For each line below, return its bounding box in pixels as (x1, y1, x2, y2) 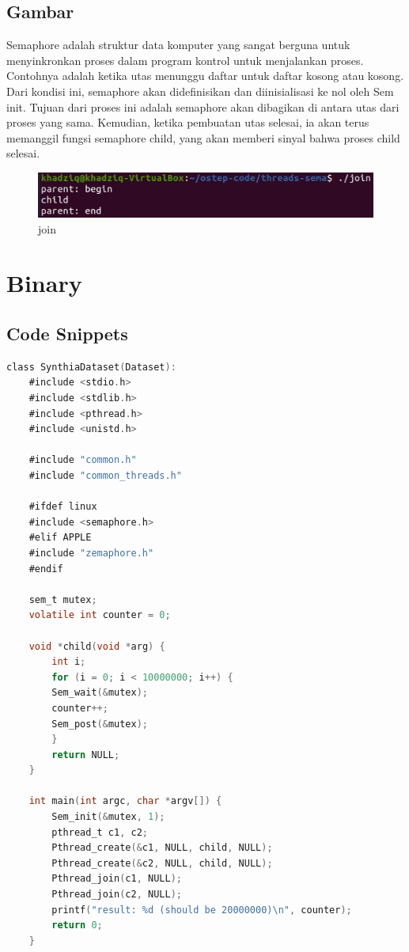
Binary (6, 267, 82, 299)
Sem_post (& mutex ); (51, 718, 148, 730)
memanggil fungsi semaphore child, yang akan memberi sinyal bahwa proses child (6, 129, 400, 146)
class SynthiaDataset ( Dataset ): (6, 361, 176, 373)
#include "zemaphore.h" (28, 547, 154, 559)
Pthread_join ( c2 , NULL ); (51, 889, 182, 901)
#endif (28, 563, 63, 575)
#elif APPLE (28, 532, 92, 544)
